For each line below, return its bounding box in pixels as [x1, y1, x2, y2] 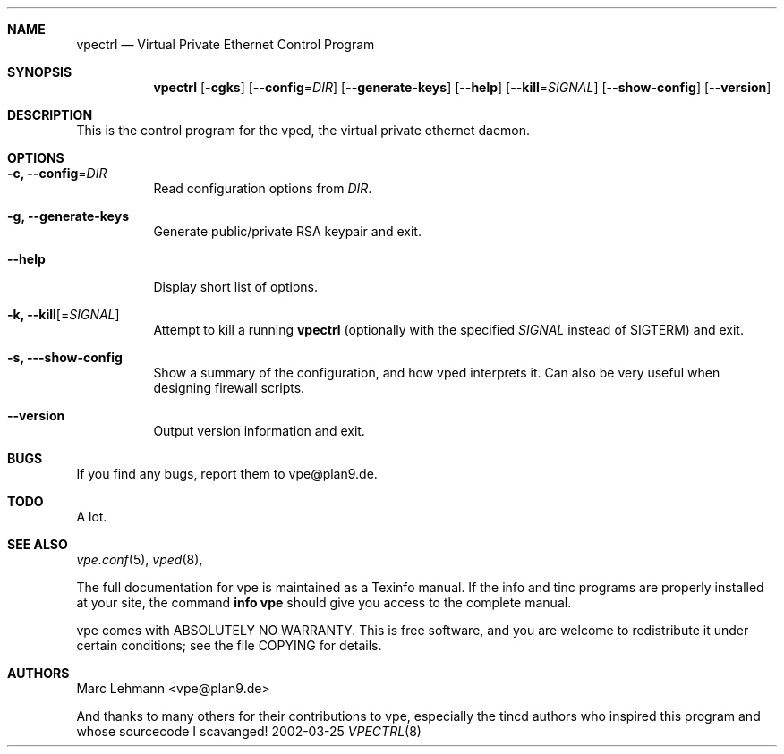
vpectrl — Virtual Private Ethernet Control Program [76, 37, 375, 52]
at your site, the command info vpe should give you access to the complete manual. [76, 595, 572, 610]
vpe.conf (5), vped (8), [76, 552, 203, 567]
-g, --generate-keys [7, 208, 129, 224]
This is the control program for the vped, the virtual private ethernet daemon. [76, 123, 531, 138]
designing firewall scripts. [153, 380, 305, 395]
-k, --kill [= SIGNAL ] [7, 307, 120, 322]
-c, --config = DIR [7, 165, 107, 181]
